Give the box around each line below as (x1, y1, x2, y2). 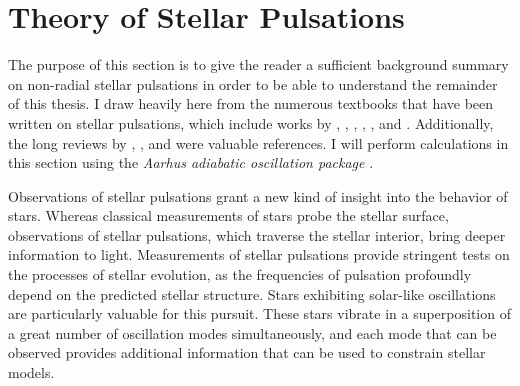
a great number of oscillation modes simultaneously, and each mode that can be (8, 322, 497, 343)
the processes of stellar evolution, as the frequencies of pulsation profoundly (8, 264, 472, 285)
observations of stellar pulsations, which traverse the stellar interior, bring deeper (8, 224, 506, 245)
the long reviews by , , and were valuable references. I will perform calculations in (8, 132, 509, 153)
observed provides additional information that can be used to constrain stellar (8, 342, 486, 363)
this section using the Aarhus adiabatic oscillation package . (8, 152, 374, 173)
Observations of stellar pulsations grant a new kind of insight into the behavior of (8, 185, 508, 206)
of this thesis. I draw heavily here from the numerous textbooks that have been (8, 93, 494, 114)
